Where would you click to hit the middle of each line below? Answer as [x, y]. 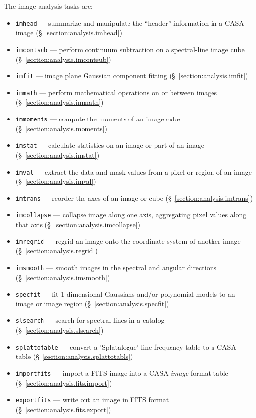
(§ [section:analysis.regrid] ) [57, 251]
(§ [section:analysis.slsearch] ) [60, 330]
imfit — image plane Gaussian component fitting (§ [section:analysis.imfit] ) [132, 76]
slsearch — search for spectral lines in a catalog [90, 320]
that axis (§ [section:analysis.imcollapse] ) [78, 224]
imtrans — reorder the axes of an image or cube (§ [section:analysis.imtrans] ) [134, 198]
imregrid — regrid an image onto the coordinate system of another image [128, 241]
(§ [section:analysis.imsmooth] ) [63, 277]
